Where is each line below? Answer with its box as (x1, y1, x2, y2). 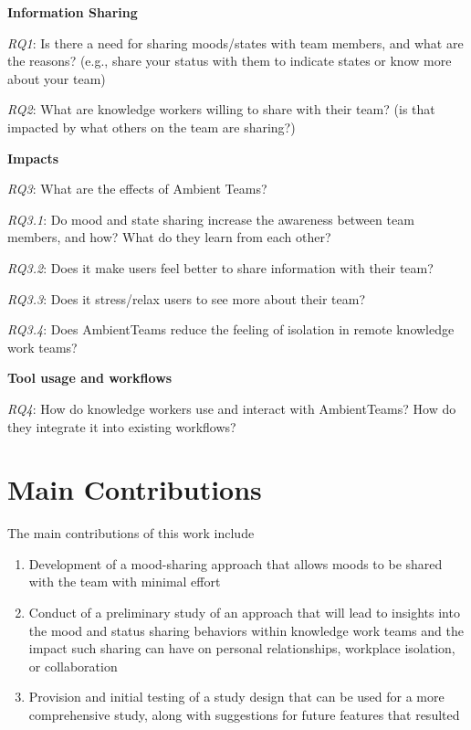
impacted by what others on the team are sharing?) (7, 117, 296, 136)
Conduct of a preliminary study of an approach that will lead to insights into (28, 603, 460, 621)
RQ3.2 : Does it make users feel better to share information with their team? (7, 258, 434, 277)
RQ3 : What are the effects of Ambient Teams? (7, 179, 267, 198)
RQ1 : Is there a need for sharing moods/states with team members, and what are (7, 33, 464, 52)
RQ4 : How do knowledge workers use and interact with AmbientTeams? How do (7, 398, 456, 418)
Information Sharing (7, 3, 138, 21)
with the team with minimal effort (28, 572, 221, 591)
